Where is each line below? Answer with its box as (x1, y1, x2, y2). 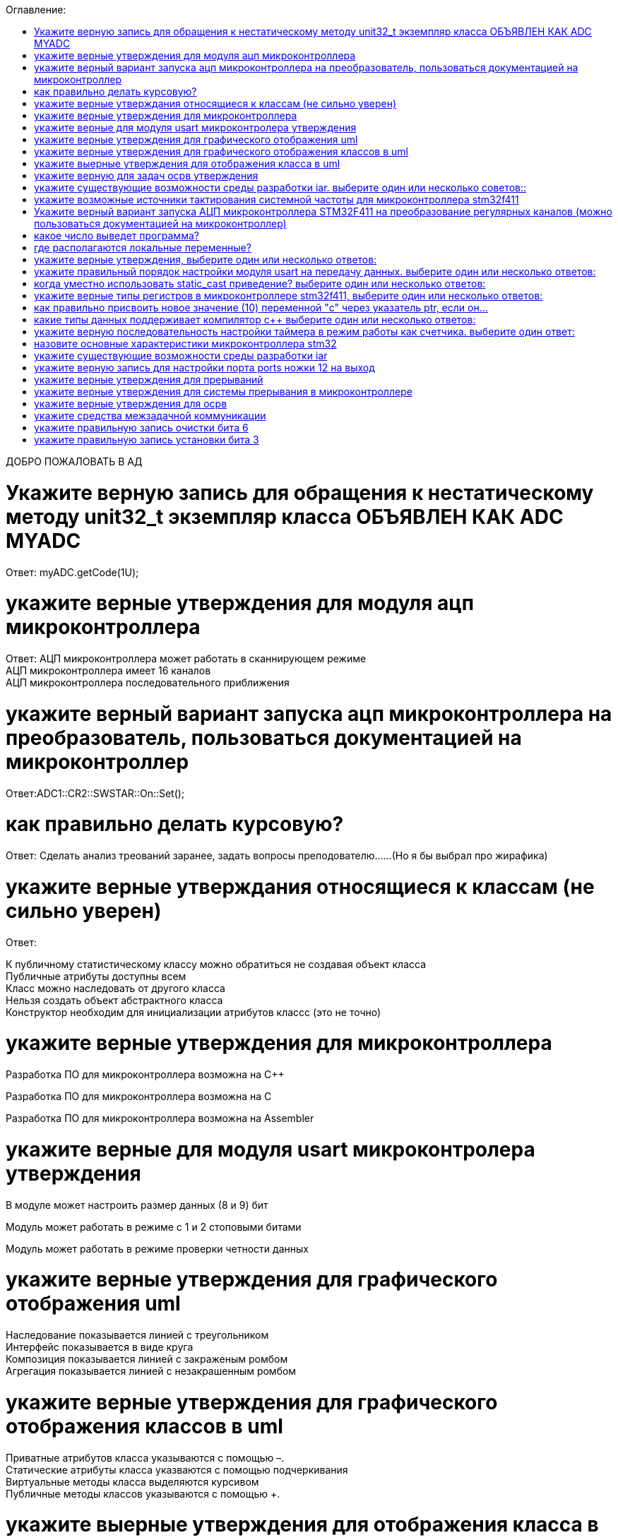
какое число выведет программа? (34, 229, 199, 241)
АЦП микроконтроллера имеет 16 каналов (6, 664, 211, 676)
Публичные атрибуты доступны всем (6, 969, 186, 982)
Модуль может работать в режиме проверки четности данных (6, 1242, 309, 1255)
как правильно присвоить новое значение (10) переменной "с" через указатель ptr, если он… (34, 302, 488, 314)
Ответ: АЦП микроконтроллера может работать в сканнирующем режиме (6, 652, 367, 664)
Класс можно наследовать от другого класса (6, 981, 225, 994)
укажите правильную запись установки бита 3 (34, 434, 259, 446)
